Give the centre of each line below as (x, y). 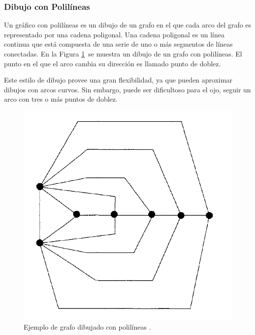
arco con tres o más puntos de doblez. (61, 99)
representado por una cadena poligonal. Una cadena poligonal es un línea (114, 34)
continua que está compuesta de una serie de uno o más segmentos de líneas (118, 44)
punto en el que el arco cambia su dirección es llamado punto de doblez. (112, 63)
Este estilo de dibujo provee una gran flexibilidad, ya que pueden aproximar (118, 80)
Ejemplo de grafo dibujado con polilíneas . (87, 326)
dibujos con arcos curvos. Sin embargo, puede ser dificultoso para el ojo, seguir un (127, 89)
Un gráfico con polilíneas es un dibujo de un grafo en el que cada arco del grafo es (128, 25)
